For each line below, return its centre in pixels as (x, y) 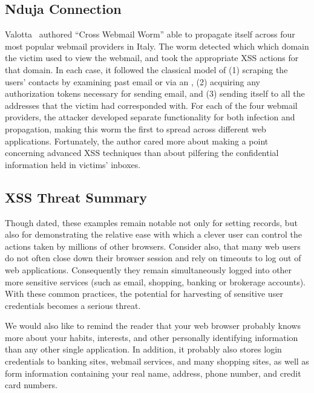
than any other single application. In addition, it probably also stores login (143, 349)
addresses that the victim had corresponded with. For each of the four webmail (151, 105)
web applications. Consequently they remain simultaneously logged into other (149, 269)
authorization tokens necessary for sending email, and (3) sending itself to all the (155, 93)
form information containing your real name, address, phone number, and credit (153, 373)
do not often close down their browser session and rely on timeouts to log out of (153, 258)
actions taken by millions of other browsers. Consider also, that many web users (153, 246)
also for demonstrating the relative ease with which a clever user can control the (153, 234)
